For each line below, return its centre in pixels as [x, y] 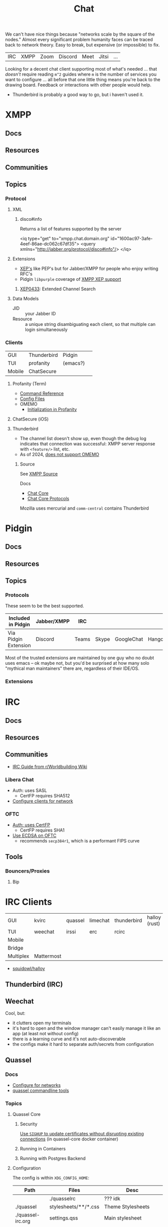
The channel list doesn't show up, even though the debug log [83, 438]
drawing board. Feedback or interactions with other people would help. [78, 85]
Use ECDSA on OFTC [34, 836]
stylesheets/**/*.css [74, 1207]
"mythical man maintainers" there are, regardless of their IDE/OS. [72, 668]
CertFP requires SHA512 [45, 796]
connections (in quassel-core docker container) [69, 1139]
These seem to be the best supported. [44, 606]
